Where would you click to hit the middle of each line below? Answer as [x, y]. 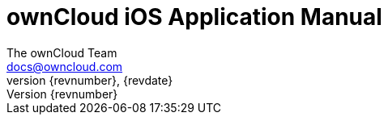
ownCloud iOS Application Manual [194, 17]
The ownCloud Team [62, 52]
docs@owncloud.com [65, 66]
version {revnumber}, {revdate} [90, 80]
